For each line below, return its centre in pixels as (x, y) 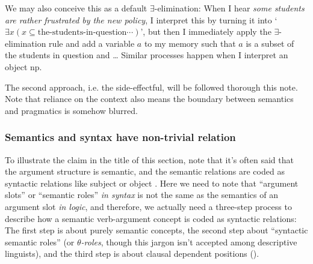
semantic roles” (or (40, 241)
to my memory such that (190, 43)
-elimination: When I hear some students (229, 8)
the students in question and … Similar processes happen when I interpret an (147, 55)
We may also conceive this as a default (76, 8)
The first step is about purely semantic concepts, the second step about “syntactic (156, 230)
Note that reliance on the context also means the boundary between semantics (149, 99)
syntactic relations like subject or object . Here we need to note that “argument (152, 183)
